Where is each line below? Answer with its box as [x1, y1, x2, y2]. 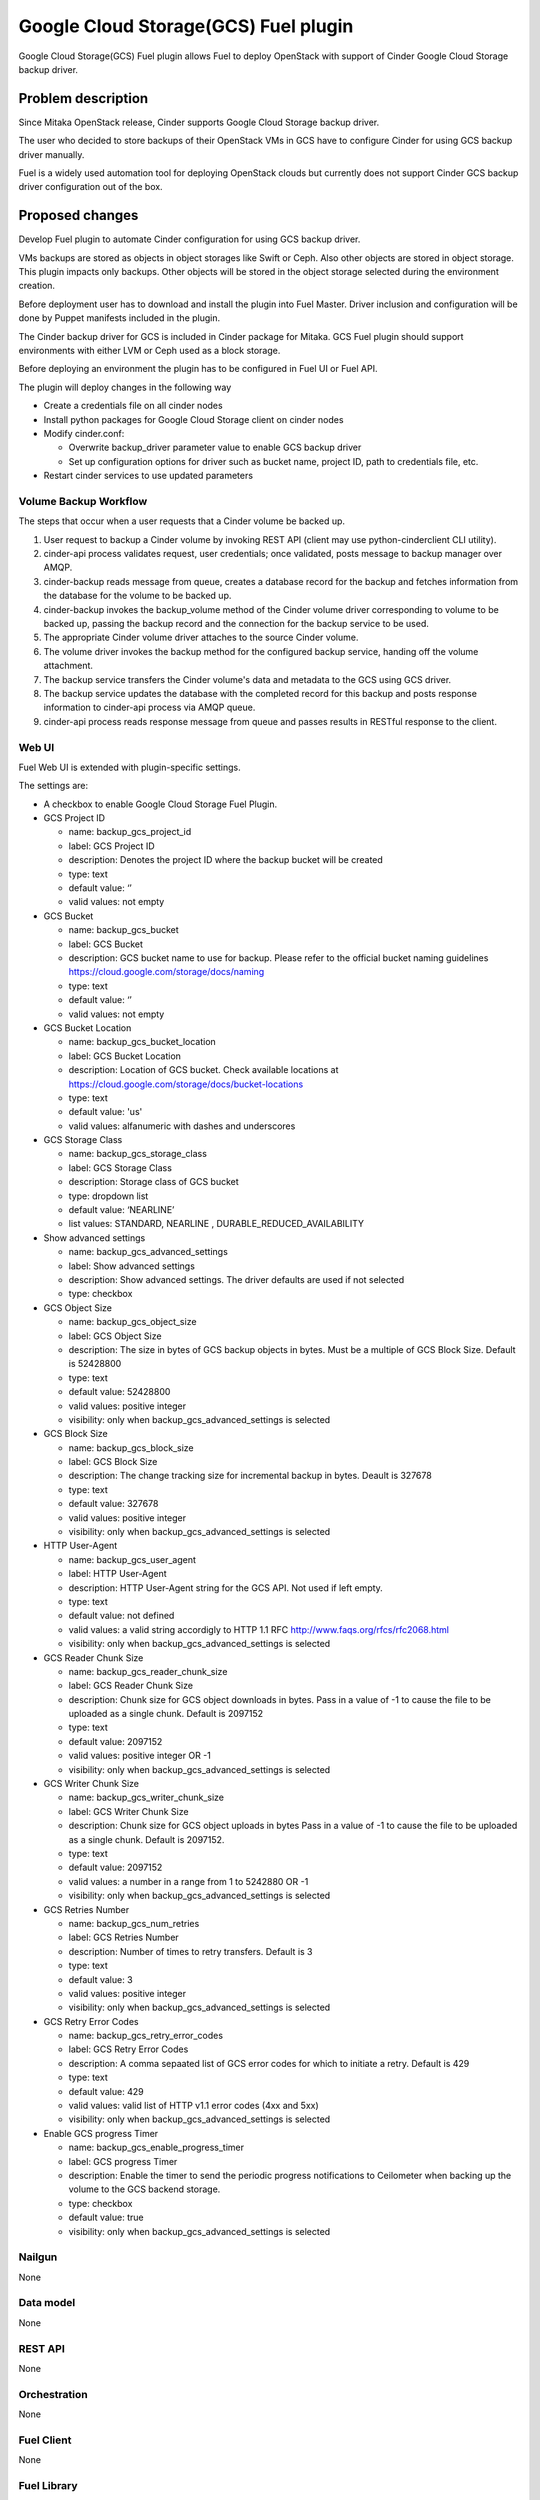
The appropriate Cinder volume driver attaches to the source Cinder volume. [43, 631, 359, 644]
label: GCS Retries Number [68, 1931, 179, 1944]
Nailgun [18, 2250, 58, 2264]
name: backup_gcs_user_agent [68, 1553, 197, 1565]
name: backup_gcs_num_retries [68, 1917, 200, 1929]
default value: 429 [68, 2085, 144, 2097]
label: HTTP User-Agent [68, 1568, 167, 1580]
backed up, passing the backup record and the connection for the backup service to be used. [43, 618, 430, 630]
